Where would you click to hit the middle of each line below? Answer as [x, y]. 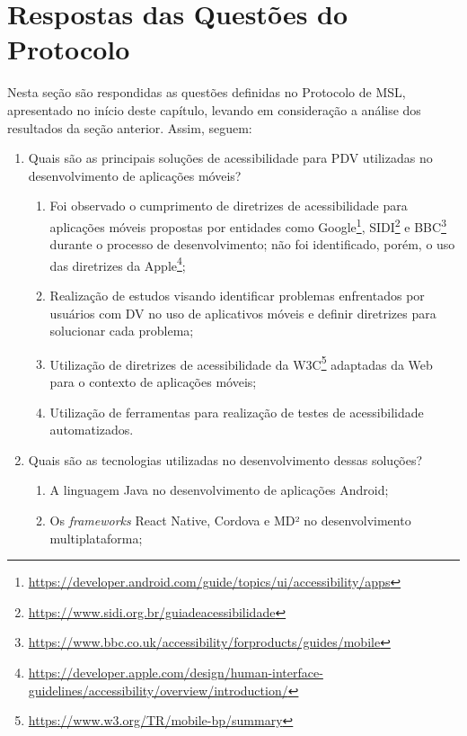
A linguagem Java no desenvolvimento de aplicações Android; [219, 490]
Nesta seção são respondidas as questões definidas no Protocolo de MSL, [207, 92]
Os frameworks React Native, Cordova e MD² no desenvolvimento [230, 520]
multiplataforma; [96, 538]
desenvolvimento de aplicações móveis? [135, 175]
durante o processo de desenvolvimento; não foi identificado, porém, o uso [252, 244]
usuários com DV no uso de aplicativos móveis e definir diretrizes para [243, 313]
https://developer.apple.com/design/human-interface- [176, 672]
